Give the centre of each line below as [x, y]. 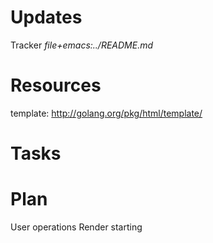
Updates [46, 17]
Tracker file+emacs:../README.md [82, 45]
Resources [56, 85]
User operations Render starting [76, 227]
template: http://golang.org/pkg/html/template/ [106, 113]
